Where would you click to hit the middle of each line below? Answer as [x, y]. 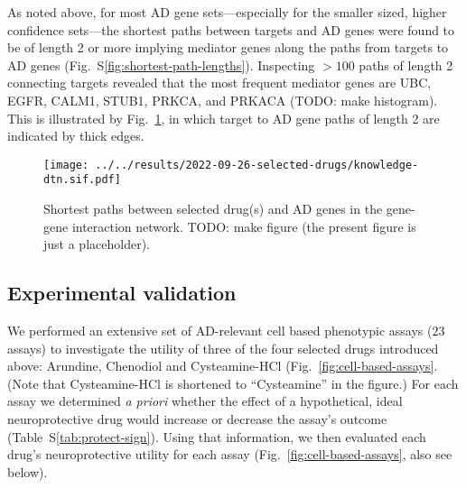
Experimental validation [122, 293]
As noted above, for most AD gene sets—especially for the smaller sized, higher [227, 12]
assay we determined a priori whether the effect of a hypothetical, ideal [205, 401]
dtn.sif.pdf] [82, 180]
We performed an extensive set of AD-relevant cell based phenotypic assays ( [220, 331]
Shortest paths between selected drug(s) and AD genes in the [213, 209]
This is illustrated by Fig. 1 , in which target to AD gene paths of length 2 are [224, 118]
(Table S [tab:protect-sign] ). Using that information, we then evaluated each [217, 436]
